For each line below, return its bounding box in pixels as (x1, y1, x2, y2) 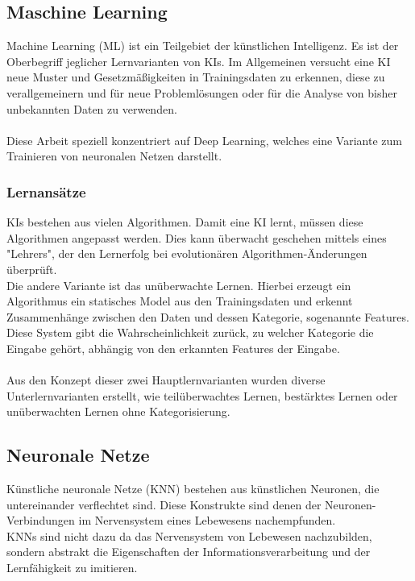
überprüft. (6, 260, 57, 277)
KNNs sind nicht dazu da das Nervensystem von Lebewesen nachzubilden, (6, 527, 372, 544)
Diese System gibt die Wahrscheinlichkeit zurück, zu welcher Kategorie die (6, 324, 374, 341)
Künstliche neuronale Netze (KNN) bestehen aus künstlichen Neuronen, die (6, 480, 380, 497)
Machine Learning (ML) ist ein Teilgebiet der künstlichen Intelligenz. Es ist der (6, 37, 399, 54)
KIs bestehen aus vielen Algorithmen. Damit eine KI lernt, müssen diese (6, 214, 363, 230)
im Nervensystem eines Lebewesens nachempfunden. (78, 512, 336, 529)
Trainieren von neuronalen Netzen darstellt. (6, 147, 222, 164)
